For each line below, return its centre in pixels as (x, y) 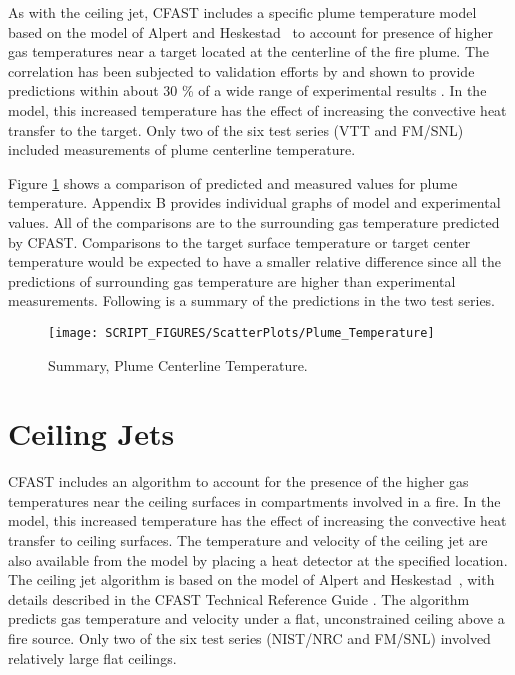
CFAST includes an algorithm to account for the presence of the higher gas (238, 481)
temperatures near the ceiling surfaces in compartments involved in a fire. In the (254, 500)
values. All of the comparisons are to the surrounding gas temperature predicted (254, 221)
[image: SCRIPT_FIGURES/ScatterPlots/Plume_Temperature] (241, 332)
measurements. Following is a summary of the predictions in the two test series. (252, 300)
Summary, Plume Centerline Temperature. (178, 364)
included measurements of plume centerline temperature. (182, 149)
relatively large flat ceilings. (92, 657)
